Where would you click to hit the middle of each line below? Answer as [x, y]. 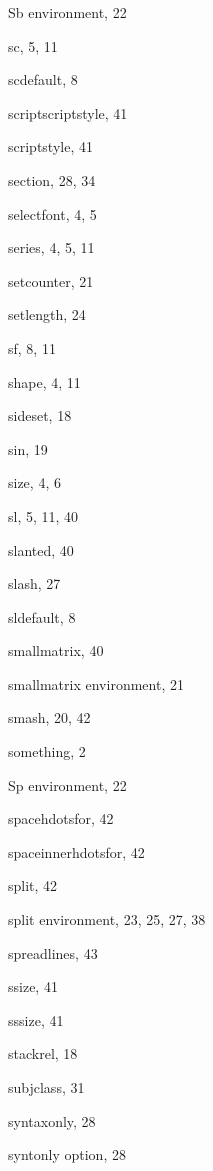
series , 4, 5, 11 [51, 247]
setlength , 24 [47, 314]
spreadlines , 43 [53, 952]
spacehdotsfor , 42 [61, 818]
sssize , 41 [36, 1019]
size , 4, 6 [34, 482]
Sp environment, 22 [67, 784]
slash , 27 [34, 583]
